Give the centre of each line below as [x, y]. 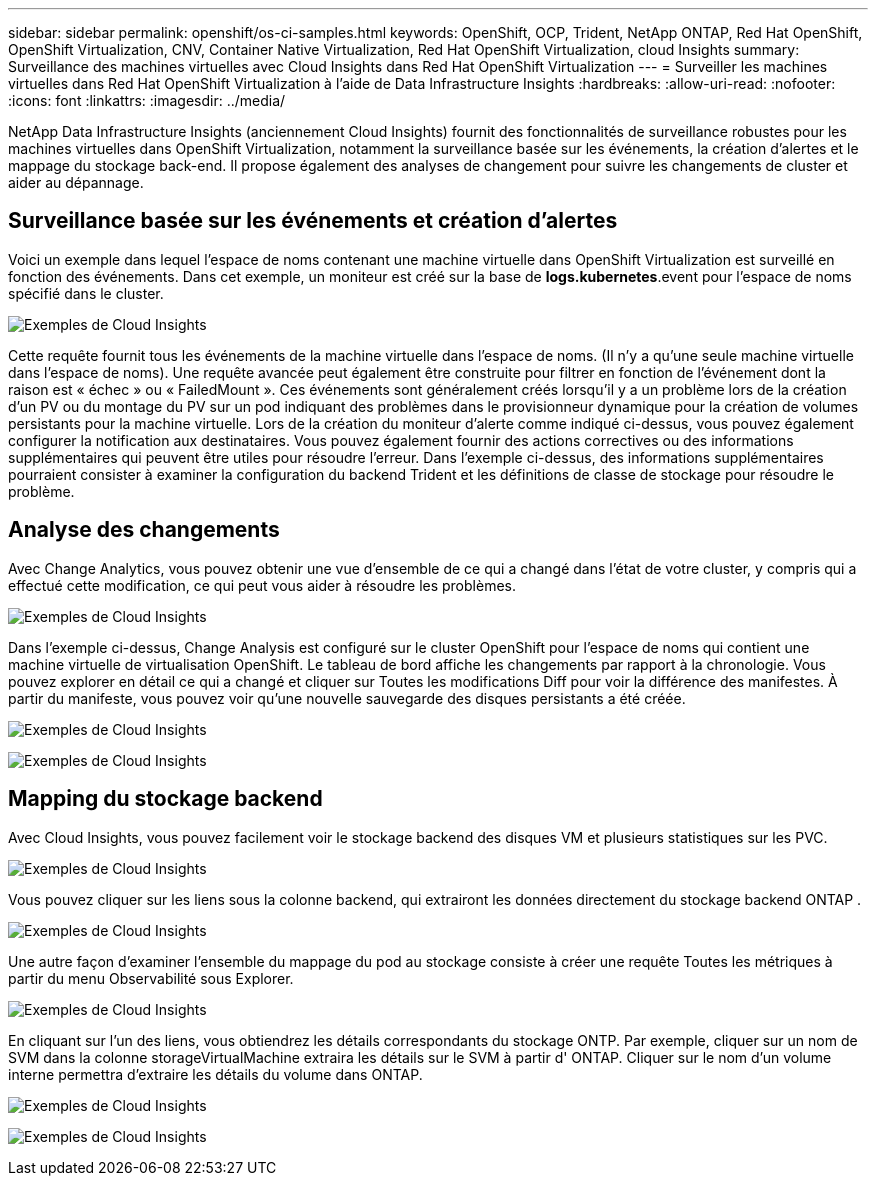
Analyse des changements [144, 530]
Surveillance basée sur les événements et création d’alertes [313, 221]
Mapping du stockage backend [165, 799]
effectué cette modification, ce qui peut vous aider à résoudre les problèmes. [262, 585]
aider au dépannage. [76, 182]
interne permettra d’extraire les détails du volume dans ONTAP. [215, 1074]
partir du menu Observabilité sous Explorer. [151, 978]
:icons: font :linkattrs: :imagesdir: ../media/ [147, 100]
